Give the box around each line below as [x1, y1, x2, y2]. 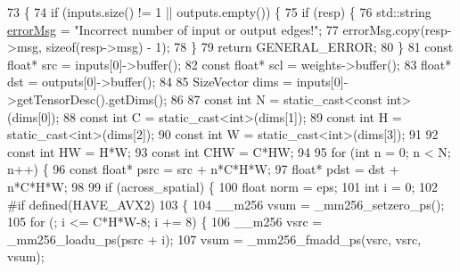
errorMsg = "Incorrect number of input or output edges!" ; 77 [7, 20, 339, 38]
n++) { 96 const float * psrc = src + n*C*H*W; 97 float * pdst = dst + [7, 160, 399, 178]
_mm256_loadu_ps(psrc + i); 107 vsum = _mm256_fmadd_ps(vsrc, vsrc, [7, 229, 422, 248]
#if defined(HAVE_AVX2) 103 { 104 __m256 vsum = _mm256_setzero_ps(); [7, 194, 445, 213]
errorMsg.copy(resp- [342, 20, 452, 38]
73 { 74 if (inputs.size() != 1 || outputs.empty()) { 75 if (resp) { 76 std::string [7, 3, 431, 21]
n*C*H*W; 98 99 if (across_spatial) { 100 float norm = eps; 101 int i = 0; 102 [7, 177, 439, 195]
